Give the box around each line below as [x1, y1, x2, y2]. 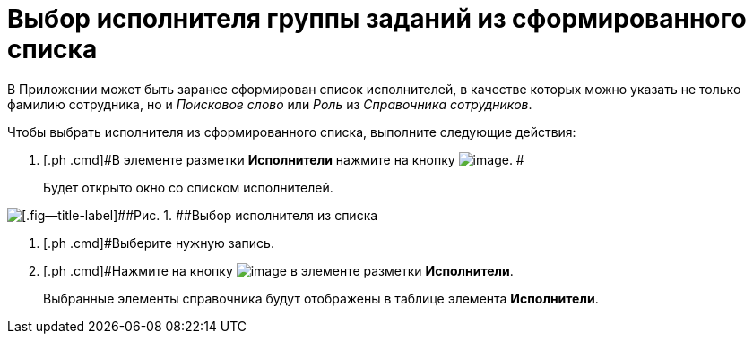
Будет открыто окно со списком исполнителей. [43, 179, 333, 195]
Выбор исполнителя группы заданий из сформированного [7, 4, 747, 34]
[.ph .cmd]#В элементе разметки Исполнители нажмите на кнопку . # [43, 151, 524, 167]
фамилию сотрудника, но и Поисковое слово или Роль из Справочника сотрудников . [7, 96, 532, 112]
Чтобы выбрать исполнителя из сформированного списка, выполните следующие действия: [7, 124, 576, 140]
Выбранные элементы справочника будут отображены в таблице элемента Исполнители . [43, 290, 599, 306]
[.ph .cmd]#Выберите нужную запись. [43, 234, 274, 251]
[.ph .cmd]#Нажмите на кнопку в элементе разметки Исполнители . [43, 262, 514, 278]
